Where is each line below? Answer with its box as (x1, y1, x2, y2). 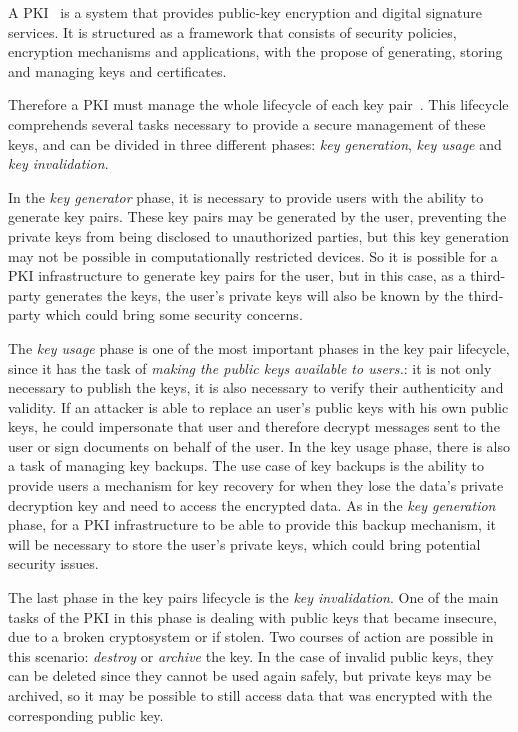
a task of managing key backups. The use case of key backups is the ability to (8, 455, 485, 476)
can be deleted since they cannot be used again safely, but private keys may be (8, 665, 491, 686)
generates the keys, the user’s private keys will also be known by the (45, 284, 464, 305)
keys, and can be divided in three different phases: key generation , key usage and (8, 133, 502, 154)
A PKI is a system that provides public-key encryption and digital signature (8, 2, 483, 22)
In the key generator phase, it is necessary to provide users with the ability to (8, 186, 484, 207)
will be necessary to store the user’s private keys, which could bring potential (8, 533, 481, 554)
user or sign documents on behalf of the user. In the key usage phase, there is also (8, 435, 511, 456)
